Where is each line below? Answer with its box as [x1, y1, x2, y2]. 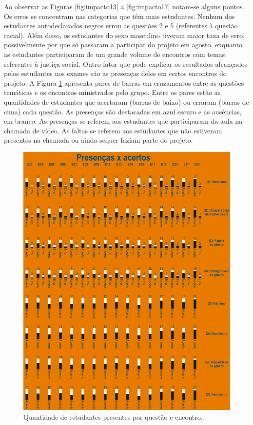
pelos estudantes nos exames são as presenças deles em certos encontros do [4, 68, 227, 78]
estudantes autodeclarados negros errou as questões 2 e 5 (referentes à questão [4, 20, 238, 31]
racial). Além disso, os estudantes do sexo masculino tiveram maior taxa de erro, [4, 30, 245, 40]
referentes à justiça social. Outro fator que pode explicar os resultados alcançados [4, 58, 247, 69]
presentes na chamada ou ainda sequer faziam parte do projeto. [4, 135, 193, 145]
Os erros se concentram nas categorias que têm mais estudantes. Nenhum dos [4, 11, 235, 21]
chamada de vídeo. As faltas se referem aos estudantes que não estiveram [4, 125, 222, 135]
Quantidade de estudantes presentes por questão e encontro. [23, 411, 203, 422]
